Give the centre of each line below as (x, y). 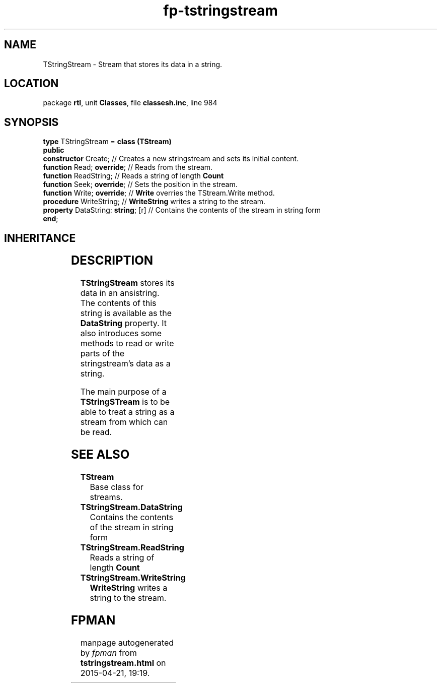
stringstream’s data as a (125, 364)
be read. (96, 432)
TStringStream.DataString (131, 507)
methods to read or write (127, 343)
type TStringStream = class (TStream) (107, 142)
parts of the (102, 354)
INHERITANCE (40, 238)
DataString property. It (123, 323)
